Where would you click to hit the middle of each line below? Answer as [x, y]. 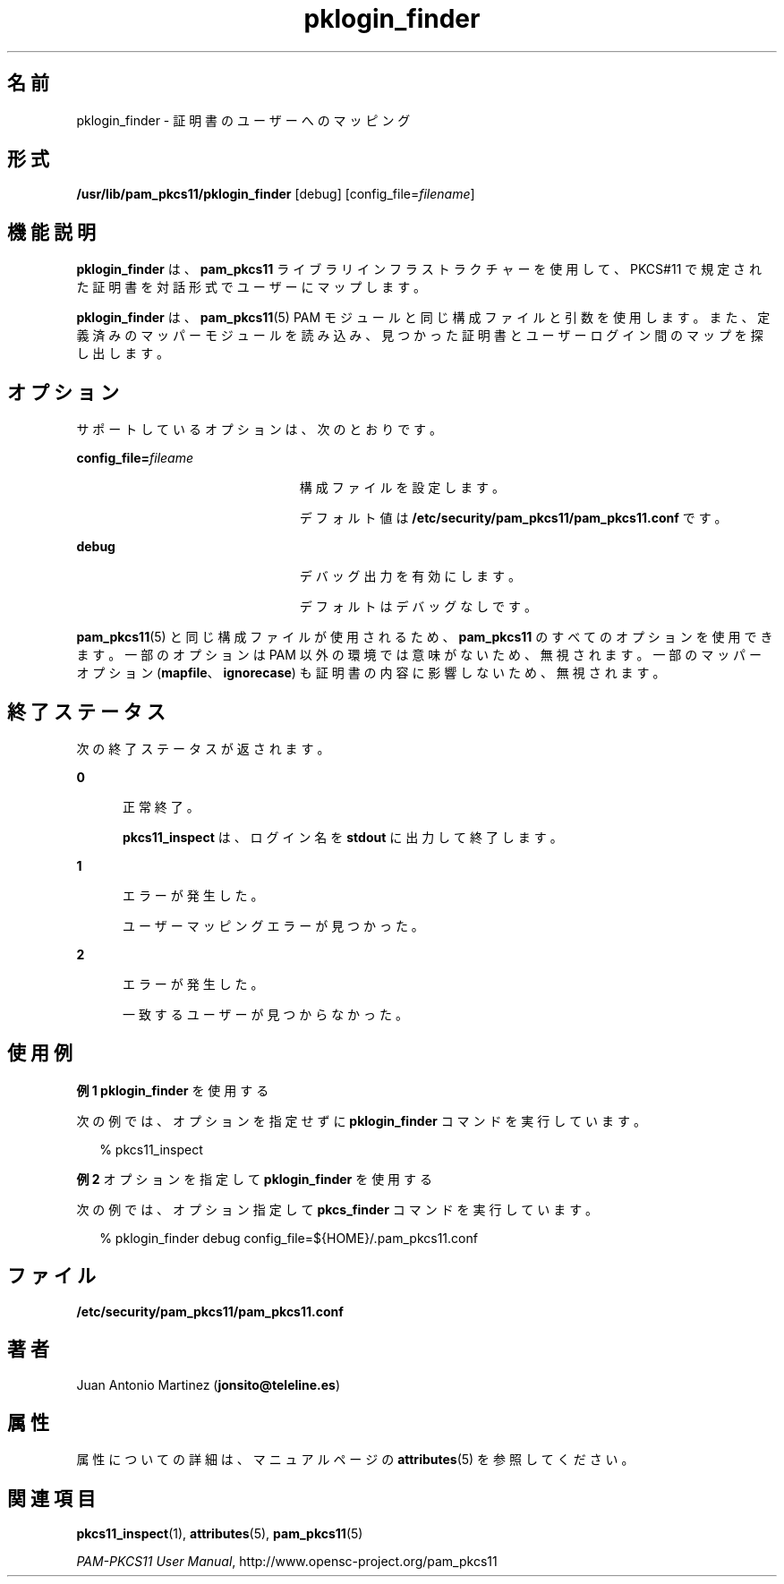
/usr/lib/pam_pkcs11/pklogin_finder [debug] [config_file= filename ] [276, 194]
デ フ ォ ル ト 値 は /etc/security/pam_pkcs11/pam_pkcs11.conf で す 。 [513, 518]
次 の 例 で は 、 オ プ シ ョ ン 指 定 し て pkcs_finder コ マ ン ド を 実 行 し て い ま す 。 [337, 1209]
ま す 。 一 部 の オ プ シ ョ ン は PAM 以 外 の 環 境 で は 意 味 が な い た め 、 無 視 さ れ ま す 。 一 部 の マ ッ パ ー [419, 655]
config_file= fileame [135, 458]
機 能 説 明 [51, 232]
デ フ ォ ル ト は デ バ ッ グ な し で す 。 [418, 607]
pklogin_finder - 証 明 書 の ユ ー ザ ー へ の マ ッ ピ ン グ [243, 120]
